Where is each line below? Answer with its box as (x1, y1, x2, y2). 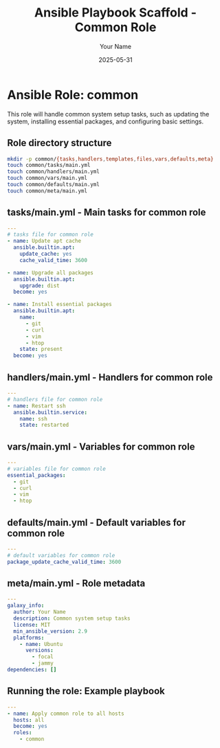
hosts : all (13, 716, 45, 723)
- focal (32, 654, 54, 660)
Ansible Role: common (7, 87, 139, 103)
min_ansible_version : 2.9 (13, 627, 88, 635)
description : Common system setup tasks (13, 615, 131, 622)
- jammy (32, 660, 54, 667)
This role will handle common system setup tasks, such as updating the (7, 110, 210, 118)
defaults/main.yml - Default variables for (7, 516, 186, 528)
